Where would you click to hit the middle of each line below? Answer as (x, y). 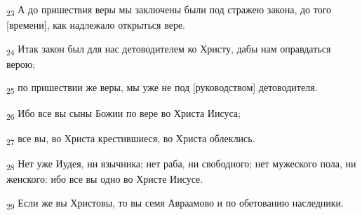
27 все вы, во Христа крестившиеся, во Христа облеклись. (131, 139)
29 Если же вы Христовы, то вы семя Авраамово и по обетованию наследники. (175, 203)
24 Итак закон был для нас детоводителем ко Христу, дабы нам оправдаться (169, 49)
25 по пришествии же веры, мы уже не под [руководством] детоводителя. (162, 88)
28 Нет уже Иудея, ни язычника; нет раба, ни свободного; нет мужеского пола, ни (181, 164)
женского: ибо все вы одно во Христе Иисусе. (105, 178)
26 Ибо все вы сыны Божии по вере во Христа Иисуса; (123, 113)
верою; (21, 63)
